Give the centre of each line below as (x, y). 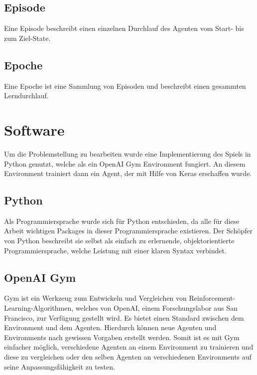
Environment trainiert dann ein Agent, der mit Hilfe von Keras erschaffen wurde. (128, 173)
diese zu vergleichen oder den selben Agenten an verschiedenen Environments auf (128, 357)
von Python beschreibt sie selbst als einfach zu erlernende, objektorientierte (119, 241)
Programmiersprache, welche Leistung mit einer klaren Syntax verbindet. (115, 250)
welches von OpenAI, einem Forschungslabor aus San (156, 308)
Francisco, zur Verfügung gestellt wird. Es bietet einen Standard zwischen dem (124, 317)
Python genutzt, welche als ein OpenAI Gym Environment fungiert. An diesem (125, 163)
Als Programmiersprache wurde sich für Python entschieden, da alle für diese (122, 221)
